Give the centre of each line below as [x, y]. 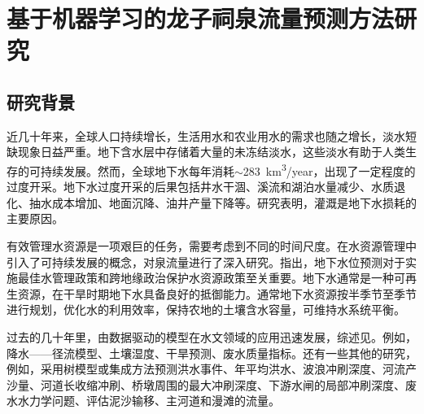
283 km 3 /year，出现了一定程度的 [329, 169]
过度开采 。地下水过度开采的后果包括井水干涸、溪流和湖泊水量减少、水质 [200, 187]
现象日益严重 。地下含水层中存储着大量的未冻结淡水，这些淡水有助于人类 [211, 152]
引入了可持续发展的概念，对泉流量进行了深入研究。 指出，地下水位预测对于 [206, 261]
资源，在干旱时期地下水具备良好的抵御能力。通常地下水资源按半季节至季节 [217, 293]
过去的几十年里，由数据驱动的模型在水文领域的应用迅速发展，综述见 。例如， [212, 336]
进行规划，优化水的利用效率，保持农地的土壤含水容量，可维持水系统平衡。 [206, 309]
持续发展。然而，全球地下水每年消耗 [137, 170]
